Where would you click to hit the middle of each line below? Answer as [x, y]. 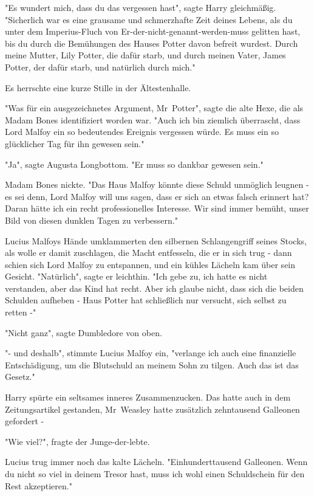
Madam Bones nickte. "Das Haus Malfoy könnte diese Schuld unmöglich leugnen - [157, 184]
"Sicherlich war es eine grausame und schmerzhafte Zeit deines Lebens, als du [149, 19]
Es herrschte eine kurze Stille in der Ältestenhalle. [98, 87]
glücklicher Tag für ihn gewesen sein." [75, 143]
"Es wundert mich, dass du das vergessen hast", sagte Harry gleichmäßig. [141, 7]
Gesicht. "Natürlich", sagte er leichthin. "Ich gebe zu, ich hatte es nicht [136, 276]
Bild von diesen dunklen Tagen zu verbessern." [91, 220]
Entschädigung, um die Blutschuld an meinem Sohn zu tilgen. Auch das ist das [152, 364]
